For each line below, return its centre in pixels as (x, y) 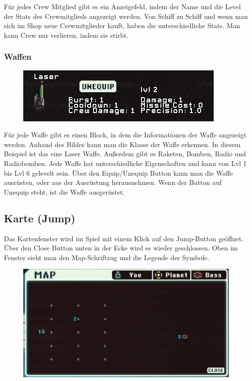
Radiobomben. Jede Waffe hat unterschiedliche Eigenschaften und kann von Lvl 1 (125, 163)
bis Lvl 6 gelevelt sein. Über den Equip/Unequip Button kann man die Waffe (118, 173)
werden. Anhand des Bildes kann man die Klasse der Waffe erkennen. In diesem (122, 144)
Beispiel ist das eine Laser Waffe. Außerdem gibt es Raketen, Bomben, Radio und (125, 154)
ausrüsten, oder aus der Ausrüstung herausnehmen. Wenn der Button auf (113, 182)
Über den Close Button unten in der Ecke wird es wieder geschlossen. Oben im (121, 248)
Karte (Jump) (40, 218)
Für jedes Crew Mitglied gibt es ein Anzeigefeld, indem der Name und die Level (122, 6)
